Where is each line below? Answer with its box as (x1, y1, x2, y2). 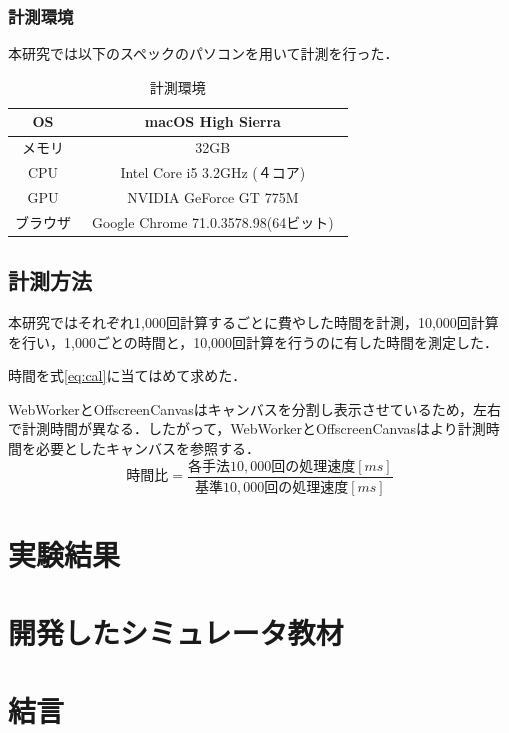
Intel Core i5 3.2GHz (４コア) (120, 162, 306, 183)
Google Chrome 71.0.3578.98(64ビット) (91, 211, 334, 232)
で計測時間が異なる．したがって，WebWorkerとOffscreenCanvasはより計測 (8, 418, 486, 439)
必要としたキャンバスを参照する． (35, 438, 260, 459)
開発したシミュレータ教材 (8, 612, 344, 653)
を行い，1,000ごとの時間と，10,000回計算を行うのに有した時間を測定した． (8, 331, 499, 352)
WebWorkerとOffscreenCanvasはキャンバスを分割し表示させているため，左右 (8, 398, 502, 419)
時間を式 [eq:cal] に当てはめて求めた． (8, 365, 247, 386)
